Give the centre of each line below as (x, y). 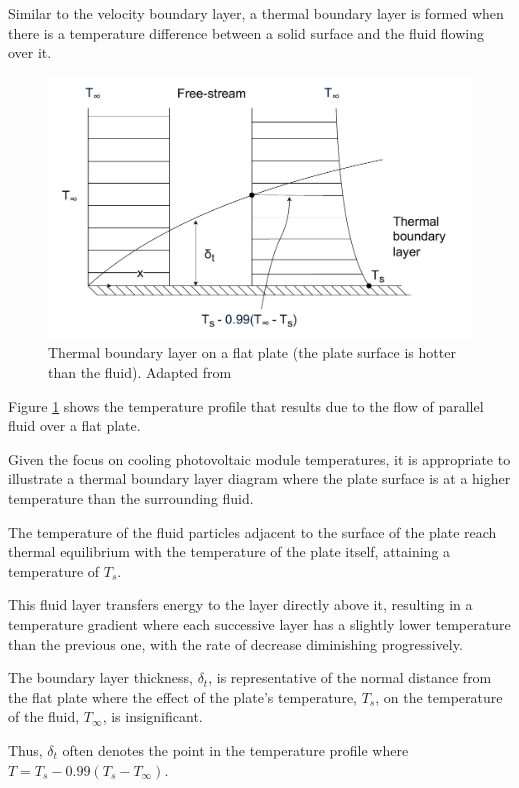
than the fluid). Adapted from (140, 372)
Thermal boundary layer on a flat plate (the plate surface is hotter (252, 352)
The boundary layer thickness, (100, 677)
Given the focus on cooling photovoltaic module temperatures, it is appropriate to (259, 458)
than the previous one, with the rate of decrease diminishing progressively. (235, 643)
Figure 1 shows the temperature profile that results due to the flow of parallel (246, 405)
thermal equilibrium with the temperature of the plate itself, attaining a (229, 551)
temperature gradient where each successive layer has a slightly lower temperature (259, 624)
